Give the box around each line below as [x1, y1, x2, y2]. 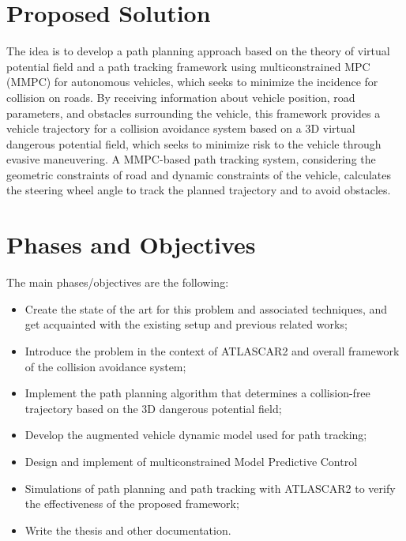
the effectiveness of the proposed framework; [24, 495, 239, 512]
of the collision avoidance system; [24, 358, 186, 374]
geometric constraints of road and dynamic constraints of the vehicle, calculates [6, 166, 392, 182]
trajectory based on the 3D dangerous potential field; [24, 400, 282, 416]
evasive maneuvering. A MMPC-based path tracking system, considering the [6, 151, 376, 167]
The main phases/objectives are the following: [6, 274, 229, 291]
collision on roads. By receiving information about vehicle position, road [6, 88, 355, 105]
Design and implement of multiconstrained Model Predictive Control [24, 453, 358, 469]
